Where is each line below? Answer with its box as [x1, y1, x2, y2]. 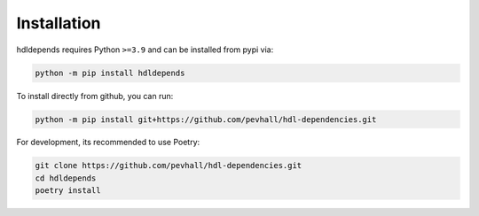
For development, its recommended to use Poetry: [16, 137, 200, 148]
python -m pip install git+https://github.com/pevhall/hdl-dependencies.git [35, 114, 377, 124]
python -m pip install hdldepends [35, 67, 185, 78]
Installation [16, 13, 101, 33]
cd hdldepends [35, 173, 97, 183]
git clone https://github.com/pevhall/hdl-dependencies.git [35, 160, 302, 171]
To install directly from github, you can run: [16, 90, 174, 101]
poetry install [35, 186, 101, 196]
